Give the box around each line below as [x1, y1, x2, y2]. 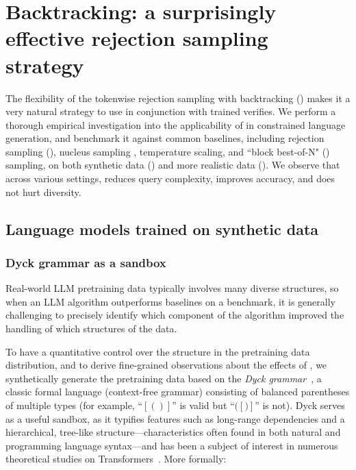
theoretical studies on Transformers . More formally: [5, 452, 227, 466]
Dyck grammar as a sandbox [5, 253, 166, 271]
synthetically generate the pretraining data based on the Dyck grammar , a [5, 371, 322, 385]
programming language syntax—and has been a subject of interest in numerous [5, 438, 338, 452]
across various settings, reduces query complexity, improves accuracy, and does [5, 171, 335, 186]
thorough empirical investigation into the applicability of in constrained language [5, 117, 346, 132]
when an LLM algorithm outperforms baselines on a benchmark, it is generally [5, 294, 335, 308]
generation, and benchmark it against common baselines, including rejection [5, 131, 325, 145]
